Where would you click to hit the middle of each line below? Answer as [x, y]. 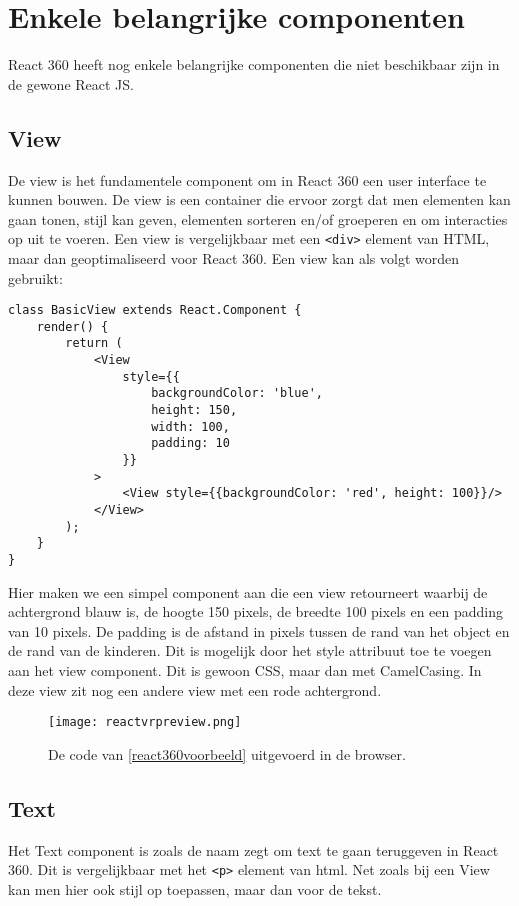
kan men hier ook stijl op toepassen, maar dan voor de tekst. [195, 888]
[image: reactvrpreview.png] [145, 722]
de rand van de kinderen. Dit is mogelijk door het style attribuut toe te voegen [250, 650]
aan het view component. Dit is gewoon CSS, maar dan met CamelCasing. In [245, 670]
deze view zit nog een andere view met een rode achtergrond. [195, 689]
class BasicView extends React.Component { [155, 310]
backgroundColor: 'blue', [237, 393]
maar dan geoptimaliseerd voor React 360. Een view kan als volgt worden [234, 257]
